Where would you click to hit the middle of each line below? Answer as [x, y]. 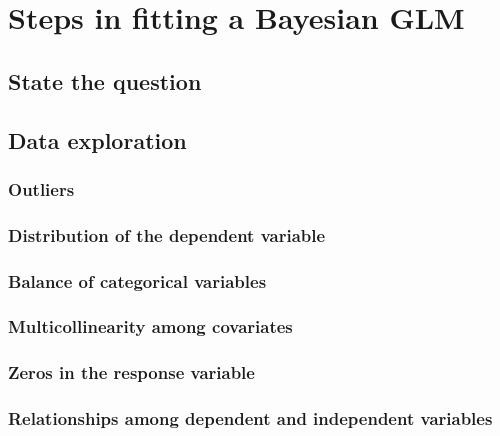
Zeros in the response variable [131, 372]
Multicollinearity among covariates [150, 326]
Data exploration [97, 139]
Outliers [41, 188]
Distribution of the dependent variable [167, 234]
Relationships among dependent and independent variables [250, 418]
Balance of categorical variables [137, 280]
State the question [105, 80]
